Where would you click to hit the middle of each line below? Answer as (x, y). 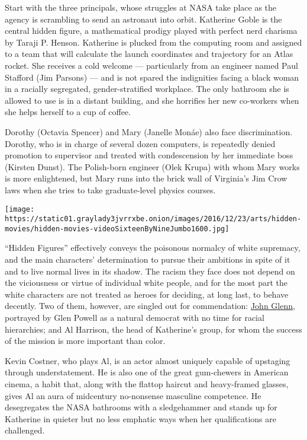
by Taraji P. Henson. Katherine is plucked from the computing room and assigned (153, 42)
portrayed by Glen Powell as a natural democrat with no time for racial (135, 318)
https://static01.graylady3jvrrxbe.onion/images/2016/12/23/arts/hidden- (153, 219)
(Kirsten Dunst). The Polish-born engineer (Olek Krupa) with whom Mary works (152, 166)
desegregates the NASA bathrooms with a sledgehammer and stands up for (141, 407)
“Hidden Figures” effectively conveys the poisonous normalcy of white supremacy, (153, 248)
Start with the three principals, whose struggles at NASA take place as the (141, 7)
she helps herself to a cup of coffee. (68, 112)
